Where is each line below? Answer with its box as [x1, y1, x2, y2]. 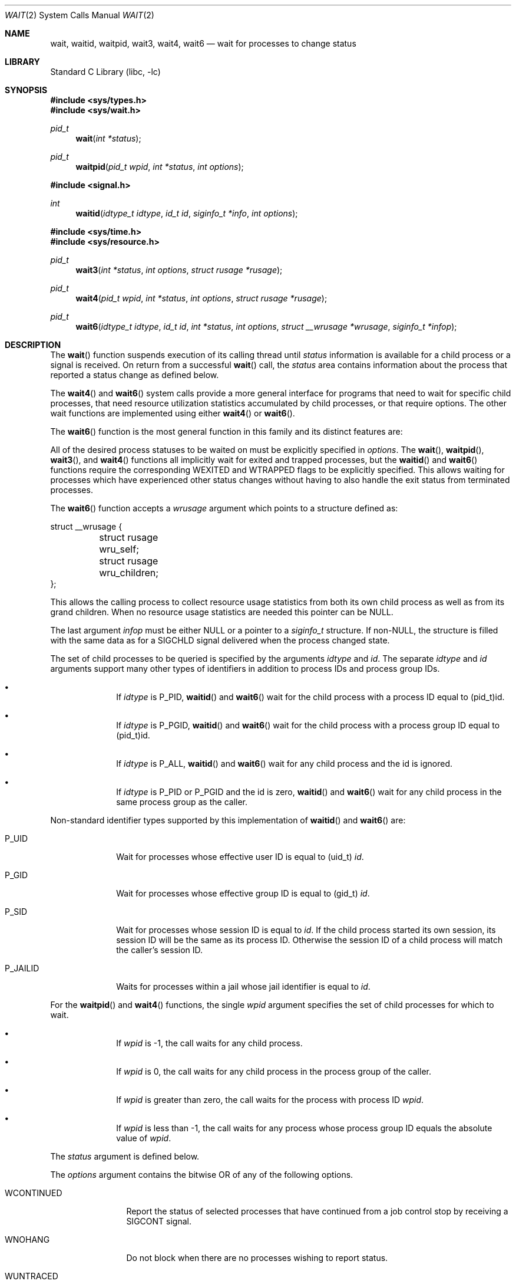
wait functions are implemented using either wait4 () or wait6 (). [50, 408, 295, 418]
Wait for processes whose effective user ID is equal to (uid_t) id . [116, 852, 364, 862]
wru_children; [99, 567, 159, 579]
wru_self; [99, 543, 139, 555]
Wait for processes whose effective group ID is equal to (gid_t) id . [116, 888, 370, 898]
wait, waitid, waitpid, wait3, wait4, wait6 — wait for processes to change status [50, 38, 356, 48]
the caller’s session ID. [116, 945, 203, 955]
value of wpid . [116, 1133, 171, 1143]
